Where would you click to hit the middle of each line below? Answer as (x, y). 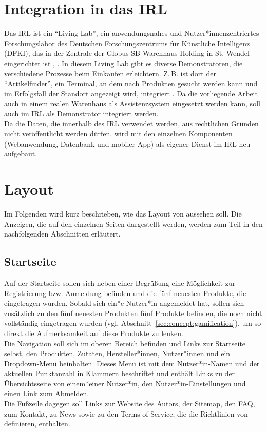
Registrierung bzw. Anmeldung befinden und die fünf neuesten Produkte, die (125, 293)
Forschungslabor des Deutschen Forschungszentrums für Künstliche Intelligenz (127, 43)
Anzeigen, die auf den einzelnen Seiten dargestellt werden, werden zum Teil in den (133, 223)
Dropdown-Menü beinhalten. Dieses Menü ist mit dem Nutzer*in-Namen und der (132, 363)
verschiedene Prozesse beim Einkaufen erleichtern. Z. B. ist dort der (110, 73)
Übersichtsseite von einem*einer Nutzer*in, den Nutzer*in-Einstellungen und (125, 383)
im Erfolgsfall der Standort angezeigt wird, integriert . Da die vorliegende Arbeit (131, 93)
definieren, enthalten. (37, 424)
